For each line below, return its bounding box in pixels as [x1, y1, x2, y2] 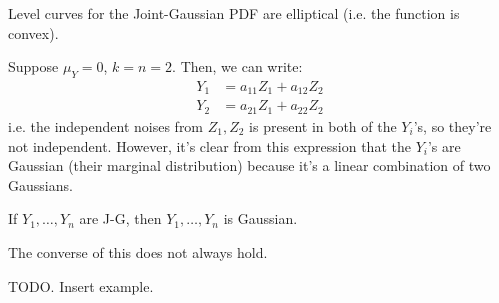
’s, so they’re [413, 115, 492, 136]
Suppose [8, 56, 59, 77]
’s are [427, 135, 461, 156]
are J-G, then [79, 208, 162, 229]
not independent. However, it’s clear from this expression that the [8, 135, 411, 156]
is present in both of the [249, 115, 397, 136]
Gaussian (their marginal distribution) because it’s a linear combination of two [8, 155, 491, 176]
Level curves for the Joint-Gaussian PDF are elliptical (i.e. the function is [8, 3, 460, 23]
